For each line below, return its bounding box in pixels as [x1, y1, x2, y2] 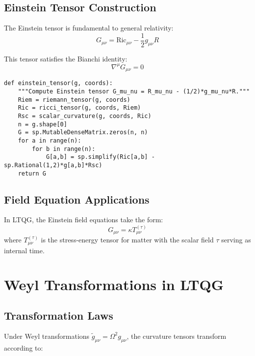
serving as [221, 235, 251, 245]
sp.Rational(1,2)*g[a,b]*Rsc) [4, 161, 102, 169]
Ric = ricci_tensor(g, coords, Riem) [18, 104, 141, 112]
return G [18, 170, 46, 177]
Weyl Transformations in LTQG [4, 274, 224, 294]
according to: [4, 342, 43, 353]
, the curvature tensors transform [127, 330, 227, 341]
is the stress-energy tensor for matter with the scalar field [41, 235, 214, 245]
